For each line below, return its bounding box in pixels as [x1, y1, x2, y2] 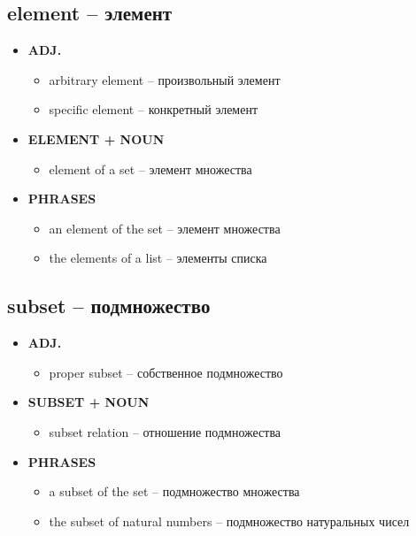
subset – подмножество [7, 292, 211, 319]
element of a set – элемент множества [49, 159, 252, 178]
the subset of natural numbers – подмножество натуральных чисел [49, 511, 410, 530]
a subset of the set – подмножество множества [49, 482, 300, 501]
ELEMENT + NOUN [27, 129, 165, 148]
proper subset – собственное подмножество [49, 363, 283, 381]
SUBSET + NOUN [27, 393, 150, 411]
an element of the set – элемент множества [49, 218, 281, 237]
